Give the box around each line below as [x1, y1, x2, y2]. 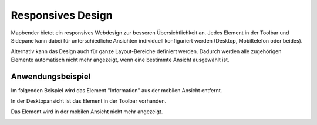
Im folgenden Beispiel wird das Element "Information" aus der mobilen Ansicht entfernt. [11, 86, 222, 93]
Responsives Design [11, 9, 113, 22]
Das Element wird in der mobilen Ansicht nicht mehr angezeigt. [11, 108, 163, 115]
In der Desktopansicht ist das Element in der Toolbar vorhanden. [11, 98, 167, 105]
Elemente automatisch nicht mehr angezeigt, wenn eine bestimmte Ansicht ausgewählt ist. [11, 56, 230, 63]
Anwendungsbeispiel [11, 71, 91, 81]
